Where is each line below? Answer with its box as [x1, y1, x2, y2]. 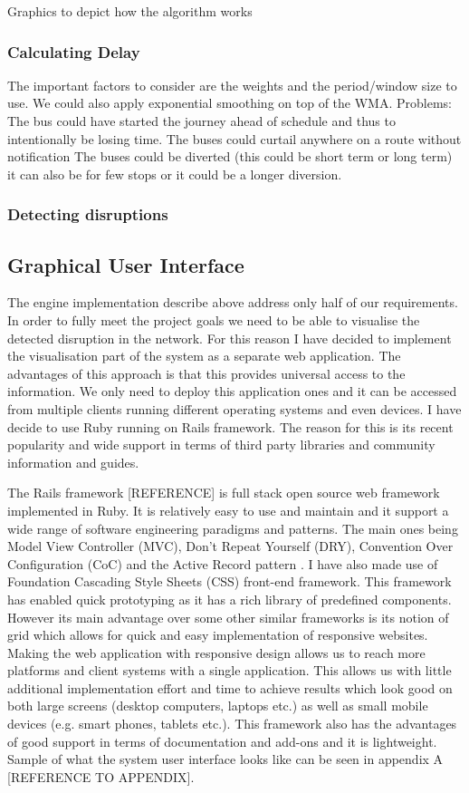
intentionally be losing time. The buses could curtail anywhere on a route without [7, 129, 462, 148]
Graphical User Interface [7, 250, 244, 278]
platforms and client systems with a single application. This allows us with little [7, 661, 452, 680]
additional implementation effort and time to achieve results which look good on [7, 678, 453, 697]
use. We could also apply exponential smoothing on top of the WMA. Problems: [7, 93, 452, 112]
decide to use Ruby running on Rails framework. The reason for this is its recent [7, 417, 454, 436]
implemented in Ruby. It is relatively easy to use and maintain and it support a [7, 500, 449, 519]
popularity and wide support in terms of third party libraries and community [7, 435, 435, 454]
